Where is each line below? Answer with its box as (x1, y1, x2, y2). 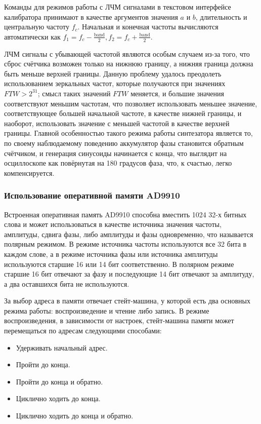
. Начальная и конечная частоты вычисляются (77, 21, 219, 32)
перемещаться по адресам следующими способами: (4, 325, 162, 336)
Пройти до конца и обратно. (16, 376, 103, 387)
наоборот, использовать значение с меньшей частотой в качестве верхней (4, 118, 230, 128)
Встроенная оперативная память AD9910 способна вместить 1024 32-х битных (4, 209, 247, 219)
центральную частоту (4, 21, 69, 32)
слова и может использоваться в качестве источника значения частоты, (4, 219, 222, 229)
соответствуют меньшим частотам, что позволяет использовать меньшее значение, (4, 98, 257, 108)
